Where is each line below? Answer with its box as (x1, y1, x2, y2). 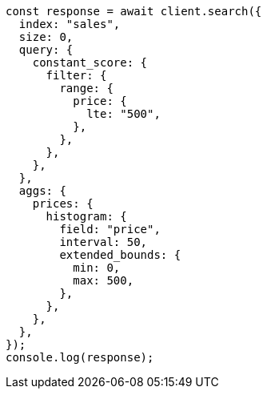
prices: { (32, 197, 94, 210)
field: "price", (59, 223, 161, 236)
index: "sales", (18, 18, 121, 30)
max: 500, (73, 274, 134, 287)
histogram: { (46, 210, 127, 223)
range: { (59, 82, 114, 95)
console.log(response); (6, 351, 154, 364)
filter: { (46, 69, 107, 82)
